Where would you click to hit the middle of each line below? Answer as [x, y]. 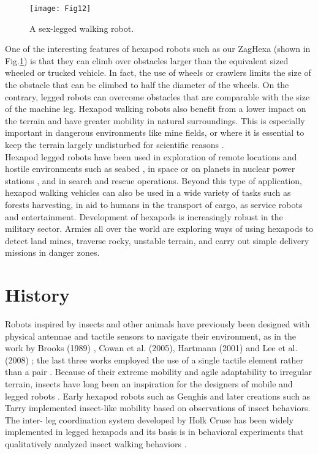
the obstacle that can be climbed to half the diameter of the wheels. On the [147, 85]
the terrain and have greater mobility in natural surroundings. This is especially [155, 120]
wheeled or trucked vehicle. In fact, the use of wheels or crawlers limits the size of [158, 73]
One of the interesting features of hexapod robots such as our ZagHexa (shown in [158, 49]
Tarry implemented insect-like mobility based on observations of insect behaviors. [158, 408]
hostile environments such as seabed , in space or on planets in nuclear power [150, 169]
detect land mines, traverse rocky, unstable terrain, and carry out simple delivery [157, 240]
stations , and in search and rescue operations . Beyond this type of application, [153, 180]
